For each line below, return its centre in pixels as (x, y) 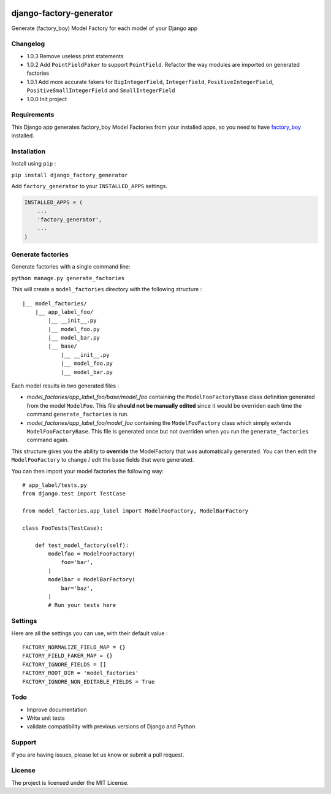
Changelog (28, 44)
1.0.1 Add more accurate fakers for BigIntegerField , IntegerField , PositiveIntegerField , (150, 82)
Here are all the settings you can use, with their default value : (89, 633)
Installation (29, 151)
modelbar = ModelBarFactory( (92, 580)
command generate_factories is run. (78, 414)
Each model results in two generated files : (65, 386)
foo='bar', (77, 562)
